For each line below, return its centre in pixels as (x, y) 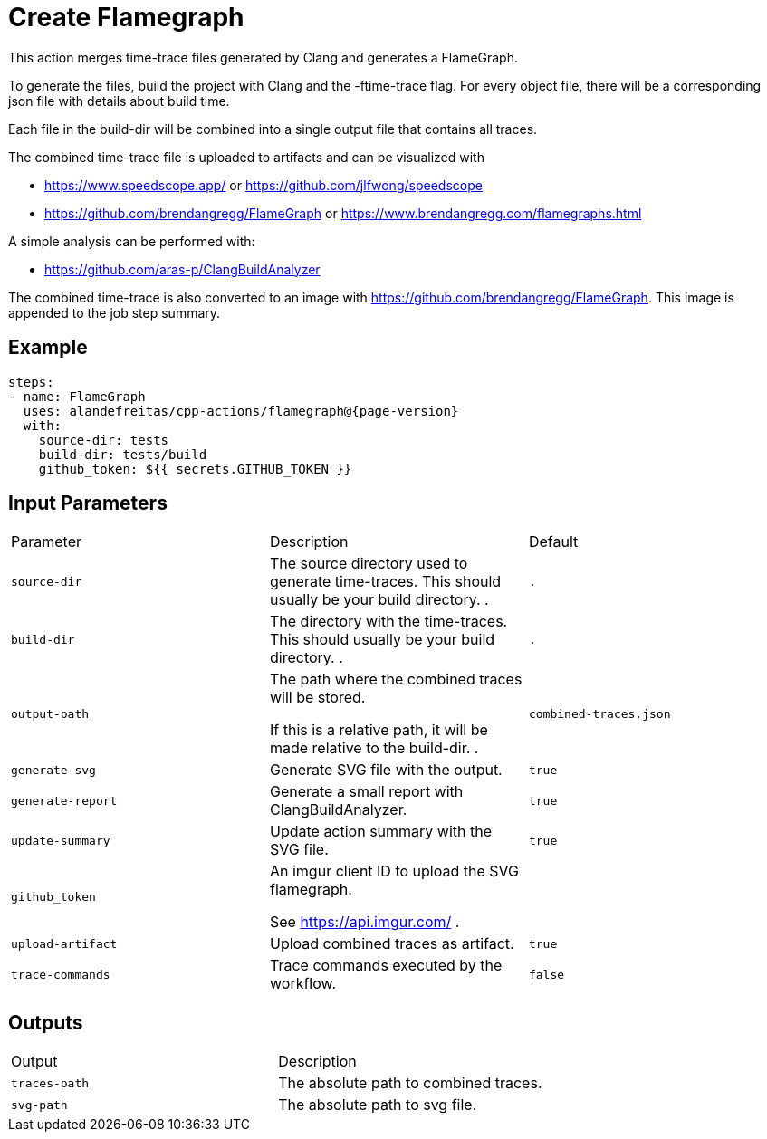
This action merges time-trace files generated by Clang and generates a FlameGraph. (264, 57)
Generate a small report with (366, 792)
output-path (50, 713)
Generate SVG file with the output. (386, 770)
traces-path (50, 1083)
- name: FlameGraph (77, 396)
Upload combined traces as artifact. (392, 944)
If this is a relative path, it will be (379, 730)
